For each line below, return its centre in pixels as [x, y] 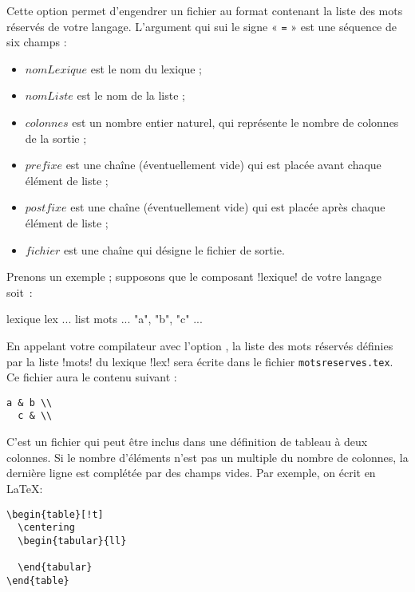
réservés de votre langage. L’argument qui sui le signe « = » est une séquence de [202, 26]
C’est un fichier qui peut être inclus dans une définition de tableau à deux [187, 442]
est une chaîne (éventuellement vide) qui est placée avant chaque [223, 165]
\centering [46, 528]
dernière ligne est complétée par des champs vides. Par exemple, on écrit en [191, 473]
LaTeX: [25, 488]
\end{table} [38, 580]
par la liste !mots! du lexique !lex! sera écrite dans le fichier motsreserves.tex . [200, 361]
